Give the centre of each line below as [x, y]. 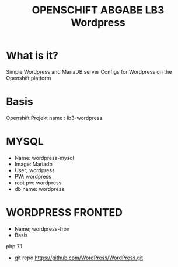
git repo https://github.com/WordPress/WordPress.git [79, 258]
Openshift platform [29, 78]
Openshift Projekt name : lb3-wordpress [54, 118]
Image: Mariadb [33, 164]
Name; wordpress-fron [42, 228]
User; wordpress [34, 170]
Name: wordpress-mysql [44, 158]
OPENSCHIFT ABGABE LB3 [98, 10]
